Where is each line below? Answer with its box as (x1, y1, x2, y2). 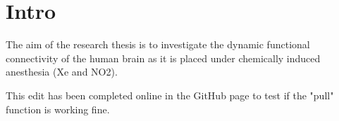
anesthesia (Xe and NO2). (6, 64, 118, 79)
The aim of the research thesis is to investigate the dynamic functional (6, 37, 310, 52)
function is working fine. (6, 101, 110, 116)
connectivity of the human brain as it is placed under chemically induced (6, 50, 321, 65)
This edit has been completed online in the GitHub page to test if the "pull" (6, 87, 334, 102)
